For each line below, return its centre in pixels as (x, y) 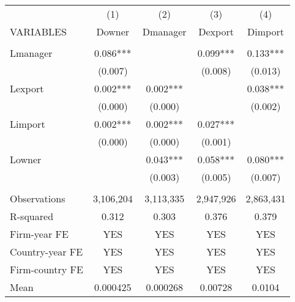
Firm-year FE (39, 234)
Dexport (216, 31)
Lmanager (31, 53)
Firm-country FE (47, 269)
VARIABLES (38, 31)
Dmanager (164, 31)
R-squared (32, 216)
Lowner (26, 159)
